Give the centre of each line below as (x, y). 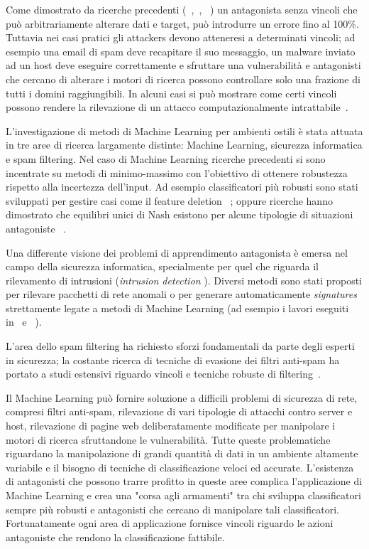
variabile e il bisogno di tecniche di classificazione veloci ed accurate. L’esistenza (180, 467)
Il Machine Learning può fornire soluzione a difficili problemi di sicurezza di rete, (182, 397)
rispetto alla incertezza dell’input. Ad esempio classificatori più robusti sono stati (182, 187)
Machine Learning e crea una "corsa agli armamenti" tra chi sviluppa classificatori (183, 495)
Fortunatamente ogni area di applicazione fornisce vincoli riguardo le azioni (170, 523)
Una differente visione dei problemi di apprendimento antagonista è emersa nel (177, 252)
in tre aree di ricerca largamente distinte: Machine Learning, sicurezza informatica (184, 145)
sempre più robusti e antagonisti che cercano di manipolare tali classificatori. (172, 509)
